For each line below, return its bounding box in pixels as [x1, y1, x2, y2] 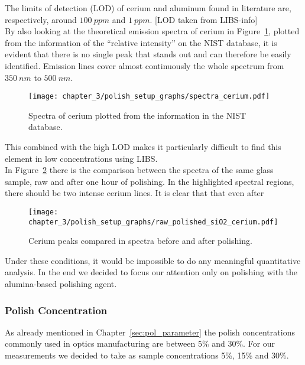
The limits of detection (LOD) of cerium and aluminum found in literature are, [5, 2, 291, 14]
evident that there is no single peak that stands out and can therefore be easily [5, 48, 291, 60]
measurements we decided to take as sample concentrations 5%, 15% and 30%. [5, 349, 289, 361]
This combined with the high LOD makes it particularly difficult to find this [5, 141, 281, 152]
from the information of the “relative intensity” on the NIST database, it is [5, 36, 277, 48]
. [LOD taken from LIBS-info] [150, 13, 258, 25]
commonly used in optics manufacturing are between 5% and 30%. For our [5, 337, 275, 350]
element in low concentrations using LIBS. [5, 152, 158, 164]
